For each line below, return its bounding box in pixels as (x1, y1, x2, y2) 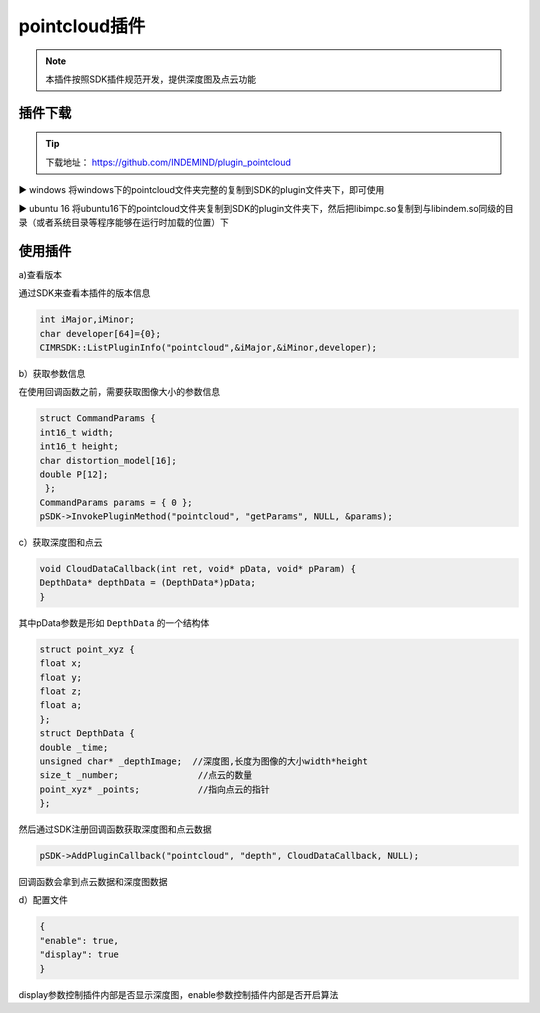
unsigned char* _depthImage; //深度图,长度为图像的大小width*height (39, 755, 369, 767)
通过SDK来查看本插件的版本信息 (18, 287, 151, 299)
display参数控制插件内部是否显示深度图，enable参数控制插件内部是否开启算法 (18, 988, 339, 1000)
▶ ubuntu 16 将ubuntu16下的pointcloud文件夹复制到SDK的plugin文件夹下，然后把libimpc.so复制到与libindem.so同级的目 (18, 202, 514, 214)
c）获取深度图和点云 (18, 536, 103, 549)
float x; (39, 658, 83, 669)
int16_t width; (39, 426, 114, 438)
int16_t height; (39, 441, 120, 452)
